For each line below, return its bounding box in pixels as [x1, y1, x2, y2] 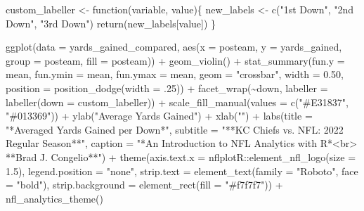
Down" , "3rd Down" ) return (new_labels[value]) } [6, 15, 216, 30]
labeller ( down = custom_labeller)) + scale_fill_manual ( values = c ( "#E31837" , [6, 94, 349, 109]
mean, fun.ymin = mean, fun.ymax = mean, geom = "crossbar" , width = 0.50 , [6, 67, 344, 82]
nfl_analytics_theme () [6, 191, 103, 205]
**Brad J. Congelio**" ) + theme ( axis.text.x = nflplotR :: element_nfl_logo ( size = [6, 149, 356, 164]
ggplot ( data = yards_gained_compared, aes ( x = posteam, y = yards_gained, [6, 39, 342, 54]
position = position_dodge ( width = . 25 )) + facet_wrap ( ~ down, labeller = [6, 80, 328, 95]
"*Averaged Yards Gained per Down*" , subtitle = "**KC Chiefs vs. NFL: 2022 [6, 122, 344, 136]
